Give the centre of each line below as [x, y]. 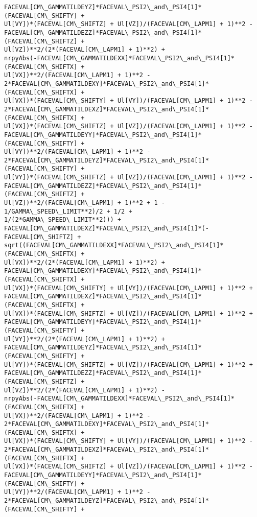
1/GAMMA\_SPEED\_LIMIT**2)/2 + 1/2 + [68, 211]
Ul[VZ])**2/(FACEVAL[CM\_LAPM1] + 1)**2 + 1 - [85, 203]
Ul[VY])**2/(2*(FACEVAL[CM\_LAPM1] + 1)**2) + [85, 339]
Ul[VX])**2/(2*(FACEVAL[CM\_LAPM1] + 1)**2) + [85, 262]
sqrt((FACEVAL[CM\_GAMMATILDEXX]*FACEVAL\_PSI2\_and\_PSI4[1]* [114, 245]
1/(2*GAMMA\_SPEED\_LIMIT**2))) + [63, 220]
